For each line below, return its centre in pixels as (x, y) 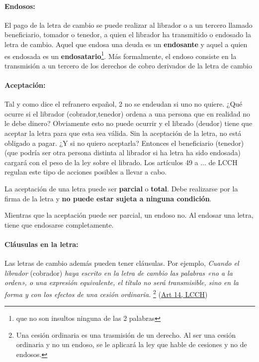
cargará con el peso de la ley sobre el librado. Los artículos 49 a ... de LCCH (121, 162)
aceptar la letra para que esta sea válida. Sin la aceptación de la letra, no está (123, 133)
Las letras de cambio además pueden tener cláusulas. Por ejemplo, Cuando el (122, 263)
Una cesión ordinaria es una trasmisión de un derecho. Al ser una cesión (126, 334)
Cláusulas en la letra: (42, 244)
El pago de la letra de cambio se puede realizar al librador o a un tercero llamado (129, 25)
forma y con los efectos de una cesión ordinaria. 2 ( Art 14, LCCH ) (106, 293)
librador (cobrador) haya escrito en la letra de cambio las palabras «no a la (119, 272)
